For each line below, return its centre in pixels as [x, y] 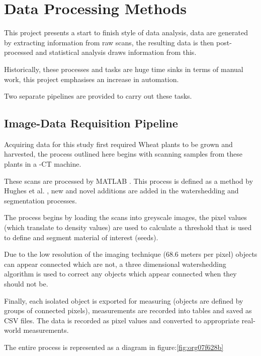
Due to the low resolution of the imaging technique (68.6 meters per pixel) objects [131, 254]
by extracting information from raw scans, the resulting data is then [109, 42]
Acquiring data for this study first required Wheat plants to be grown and [118, 144]
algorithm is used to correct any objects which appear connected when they [120, 274]
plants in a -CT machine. [43, 164]
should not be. [26, 284]
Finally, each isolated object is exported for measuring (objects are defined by [124, 300]
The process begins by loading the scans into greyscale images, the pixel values [125, 217]
